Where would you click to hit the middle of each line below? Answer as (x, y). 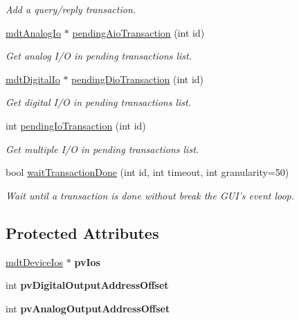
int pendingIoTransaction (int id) (76, 125)
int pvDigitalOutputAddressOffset (87, 285)
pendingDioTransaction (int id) (138, 79)
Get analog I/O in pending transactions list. (99, 56)
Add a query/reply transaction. (71, 9)
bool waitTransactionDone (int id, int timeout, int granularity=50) (147, 172)
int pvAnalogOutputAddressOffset (88, 308)
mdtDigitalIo (33, 79)
